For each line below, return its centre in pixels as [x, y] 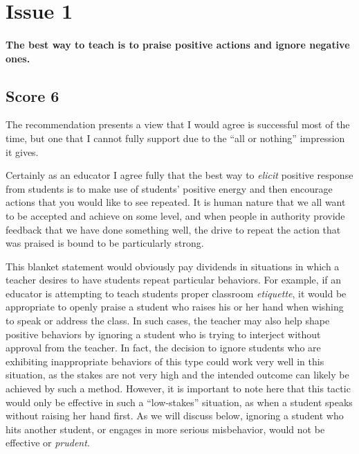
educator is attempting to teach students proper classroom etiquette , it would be [176, 293]
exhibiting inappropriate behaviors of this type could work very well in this [165, 361]
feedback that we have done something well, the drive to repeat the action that [173, 229]
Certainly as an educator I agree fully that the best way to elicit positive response [179, 175]
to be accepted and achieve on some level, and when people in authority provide [175, 215]
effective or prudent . [48, 443]
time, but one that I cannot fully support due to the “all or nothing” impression [175, 138]
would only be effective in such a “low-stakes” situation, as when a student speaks [179, 402]
